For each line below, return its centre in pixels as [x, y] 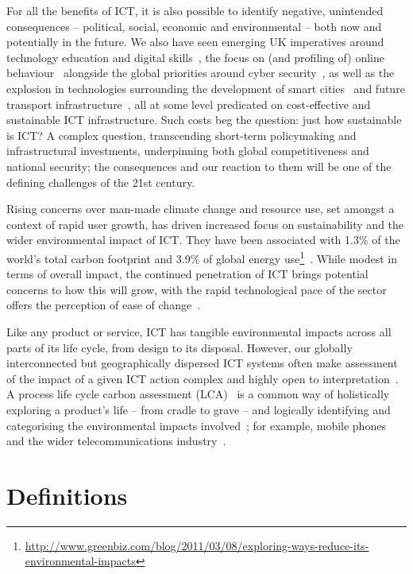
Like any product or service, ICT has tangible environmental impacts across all [199, 331]
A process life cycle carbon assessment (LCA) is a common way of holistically [198, 394]
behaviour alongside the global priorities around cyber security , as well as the [201, 73]
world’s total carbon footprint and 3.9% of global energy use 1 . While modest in [202, 257]
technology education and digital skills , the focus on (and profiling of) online [195, 57]
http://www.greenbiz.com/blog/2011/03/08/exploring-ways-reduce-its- [197, 545]
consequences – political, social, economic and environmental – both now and [194, 26]
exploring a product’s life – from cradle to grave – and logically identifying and [199, 409]
